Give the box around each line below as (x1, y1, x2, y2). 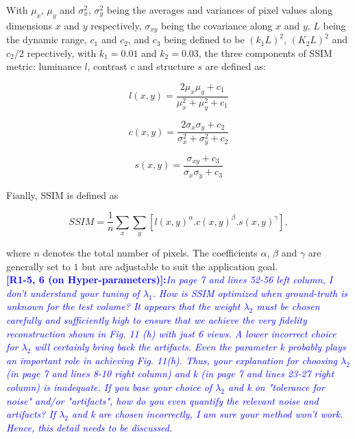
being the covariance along (161, 18, 273, 32)
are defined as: (205, 59, 266, 73)
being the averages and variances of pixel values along (106, 3, 333, 16)
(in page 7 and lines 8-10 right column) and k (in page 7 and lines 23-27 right (6, 366, 334, 381)
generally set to (6, 259, 71, 273)
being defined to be (164, 32, 245, 47)
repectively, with (27, 45, 97, 60)
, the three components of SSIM (198, 45, 332, 60)
